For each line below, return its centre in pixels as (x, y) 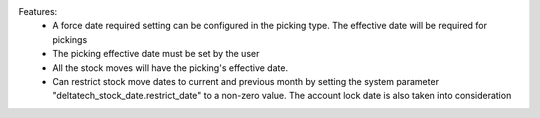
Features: (38, 11)
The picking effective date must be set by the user (156, 54)
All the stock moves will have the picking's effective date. (170, 67)
